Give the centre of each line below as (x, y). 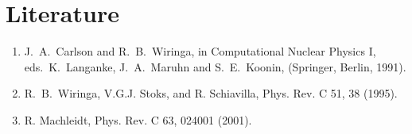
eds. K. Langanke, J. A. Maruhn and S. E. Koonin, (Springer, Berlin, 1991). (215, 66)
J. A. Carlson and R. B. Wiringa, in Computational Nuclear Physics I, (200, 51)
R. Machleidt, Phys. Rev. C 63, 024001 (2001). (138, 119)
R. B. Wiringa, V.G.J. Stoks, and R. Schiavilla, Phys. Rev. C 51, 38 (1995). (211, 93)
